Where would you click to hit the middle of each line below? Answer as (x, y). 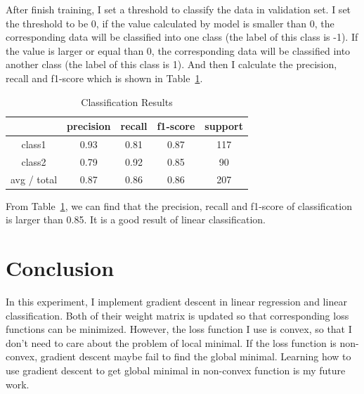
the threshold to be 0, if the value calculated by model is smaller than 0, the (170, 23)
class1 (34, 144)
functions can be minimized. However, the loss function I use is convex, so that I (179, 329)
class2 (34, 161)
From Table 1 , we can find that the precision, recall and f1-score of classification (179, 205)
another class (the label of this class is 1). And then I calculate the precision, (171, 64)
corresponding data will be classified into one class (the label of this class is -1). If (182, 37)
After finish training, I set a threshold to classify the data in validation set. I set (178, 9)
